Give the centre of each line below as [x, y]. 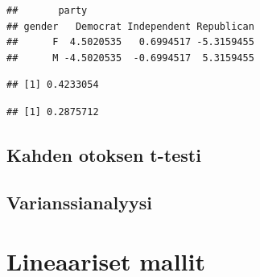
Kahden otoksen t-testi [104, 154]
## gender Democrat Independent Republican [130, 26]
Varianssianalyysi [79, 202]
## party [47, 10]
